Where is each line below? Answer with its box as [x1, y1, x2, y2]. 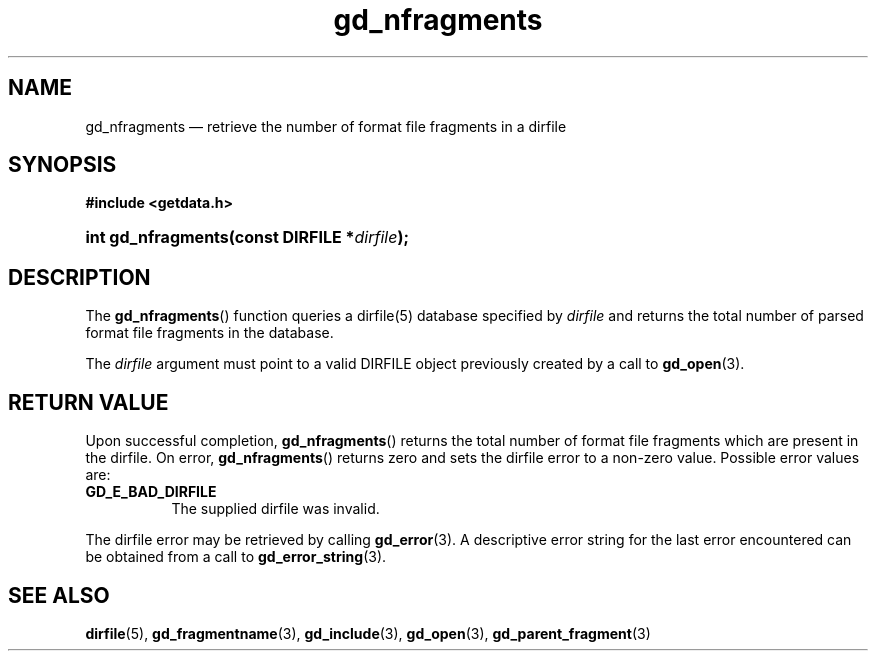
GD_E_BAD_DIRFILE [85, 483, 217, 501]
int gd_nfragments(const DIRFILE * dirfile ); [85, 227, 409, 248]
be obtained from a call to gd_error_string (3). [85, 548, 387, 566]
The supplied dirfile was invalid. [171, 500, 380, 518]
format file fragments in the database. [85, 324, 334, 342]
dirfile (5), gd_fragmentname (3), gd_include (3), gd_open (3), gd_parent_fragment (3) [85, 624, 651, 642]
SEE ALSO [8, 582, 110, 608]
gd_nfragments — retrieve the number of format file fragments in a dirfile [85, 117, 567, 135]
